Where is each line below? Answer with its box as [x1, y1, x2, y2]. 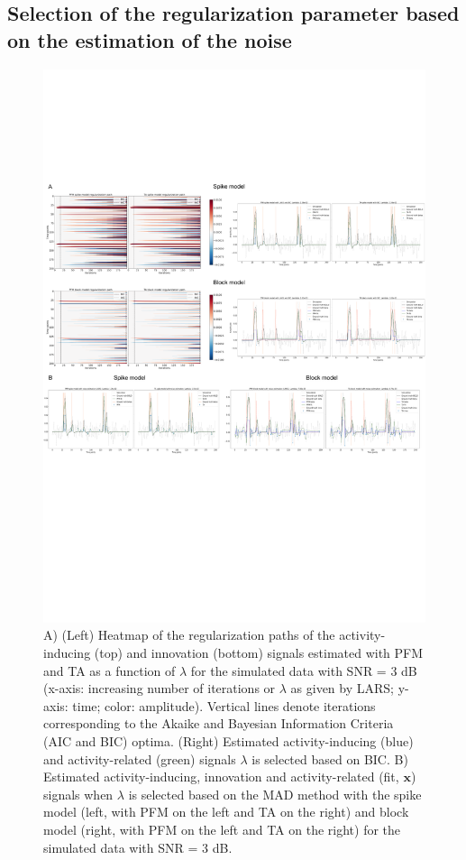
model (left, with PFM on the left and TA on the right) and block [43, 802, 409, 821]
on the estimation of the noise [7, 25, 292, 53]
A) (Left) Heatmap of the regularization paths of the [43, 625, 335, 644]
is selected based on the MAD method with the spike [128, 784, 422, 803]
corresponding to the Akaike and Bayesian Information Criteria [43, 714, 394, 733]
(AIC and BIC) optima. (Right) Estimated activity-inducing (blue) [43, 731, 414, 750]
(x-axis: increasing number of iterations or [43, 679, 276, 698]
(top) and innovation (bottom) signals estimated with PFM [94, 643, 424, 662]
